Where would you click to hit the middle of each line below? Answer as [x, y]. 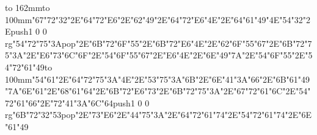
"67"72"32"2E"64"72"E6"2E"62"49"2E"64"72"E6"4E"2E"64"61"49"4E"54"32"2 [171, 19]
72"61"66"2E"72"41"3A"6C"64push [68, 102]
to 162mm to [27, 7]
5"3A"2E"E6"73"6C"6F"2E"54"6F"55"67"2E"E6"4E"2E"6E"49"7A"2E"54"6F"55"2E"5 [159, 55]
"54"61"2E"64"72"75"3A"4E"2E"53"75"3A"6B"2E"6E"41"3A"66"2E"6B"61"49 [171, 79]
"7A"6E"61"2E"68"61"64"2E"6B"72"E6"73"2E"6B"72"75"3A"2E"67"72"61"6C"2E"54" [158, 91]
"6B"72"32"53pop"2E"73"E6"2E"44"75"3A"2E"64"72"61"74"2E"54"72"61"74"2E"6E [162, 115]
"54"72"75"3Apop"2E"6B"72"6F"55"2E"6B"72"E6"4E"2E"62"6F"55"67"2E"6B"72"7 [162, 43]
